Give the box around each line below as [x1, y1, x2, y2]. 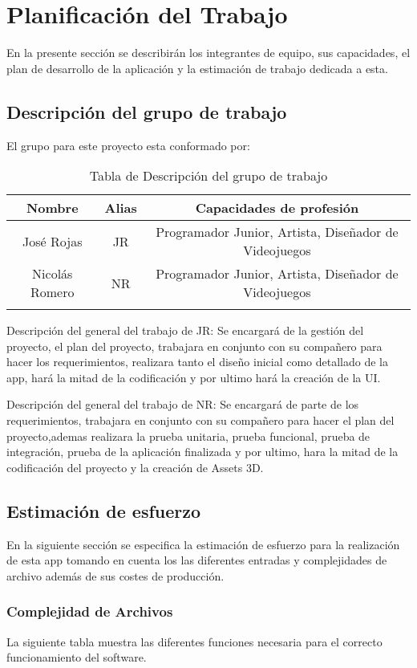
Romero [30, 283, 75, 302]
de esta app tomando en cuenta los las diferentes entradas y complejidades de [6, 552, 387, 568]
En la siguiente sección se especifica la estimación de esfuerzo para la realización [6, 536, 400, 552]
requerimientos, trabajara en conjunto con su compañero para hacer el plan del [6, 412, 395, 429]
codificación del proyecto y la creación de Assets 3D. [6, 458, 264, 475]
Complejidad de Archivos [6, 601, 173, 621]
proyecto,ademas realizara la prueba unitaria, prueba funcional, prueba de [6, 427, 370, 444]
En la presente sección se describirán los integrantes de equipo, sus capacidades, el [6, 44, 411, 61]
